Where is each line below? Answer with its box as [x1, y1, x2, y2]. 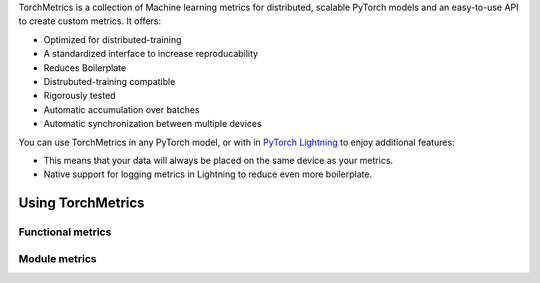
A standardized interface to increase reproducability [43, 48, 259, 60]
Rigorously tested [43, 90, 116, 102]
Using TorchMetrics [18, 195, 145, 212]
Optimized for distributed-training [43, 33, 182, 45]
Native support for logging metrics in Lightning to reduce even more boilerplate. [43, 168, 373, 180]
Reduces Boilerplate [43, 61, 127, 74]
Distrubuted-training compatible [43, 75, 176, 87]
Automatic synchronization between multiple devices [43, 118, 262, 130]
